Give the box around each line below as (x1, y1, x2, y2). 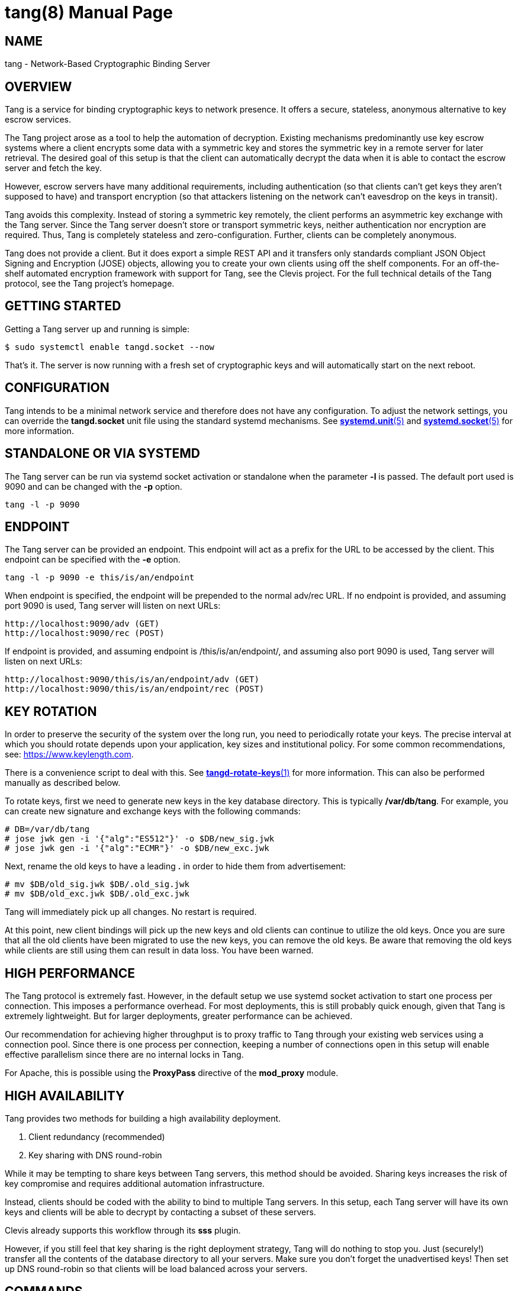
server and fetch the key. (5, 163, 102, 174)
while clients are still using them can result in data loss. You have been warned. (5, 945, 314, 956)
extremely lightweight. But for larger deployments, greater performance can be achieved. (5, 1011, 353, 1022)
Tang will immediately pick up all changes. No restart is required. (5, 907, 257, 917)
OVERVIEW (5, 79, 72, 94)
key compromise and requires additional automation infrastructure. (5, 1178, 265, 1189)
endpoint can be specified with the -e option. (5, 554, 181, 565)
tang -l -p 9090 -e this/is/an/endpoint (5, 573, 195, 583)
